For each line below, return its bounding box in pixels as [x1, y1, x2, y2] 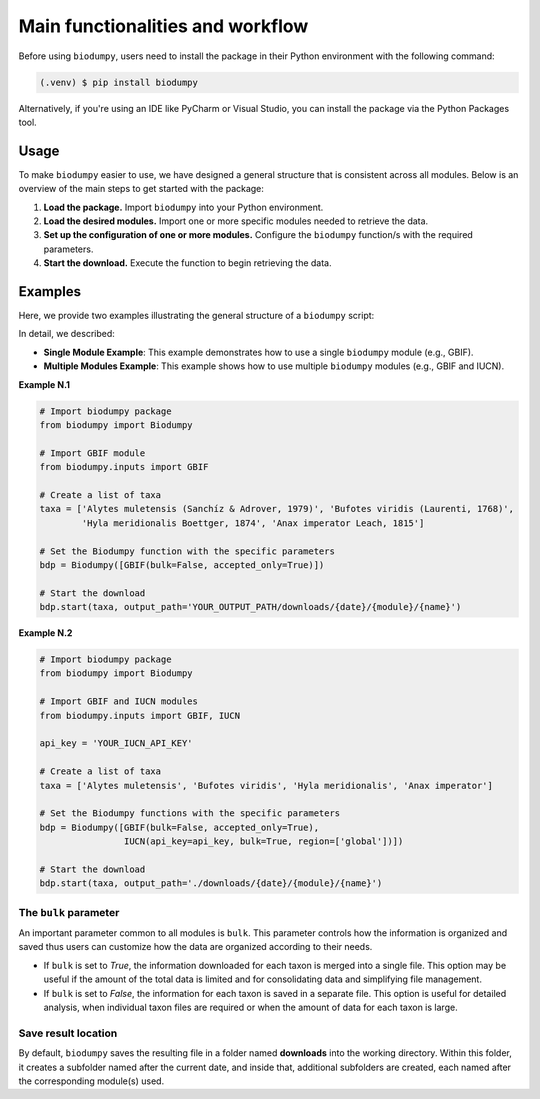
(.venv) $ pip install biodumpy [39, 76, 199, 88]
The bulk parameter [18, 905, 120, 919]
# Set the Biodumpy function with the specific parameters [39, 545, 335, 557]
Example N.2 [18, 627, 73, 639]
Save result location [18, 1026, 118, 1040]
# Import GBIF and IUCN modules [39, 696, 199, 707]
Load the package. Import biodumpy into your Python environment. [43, 201, 324, 213]
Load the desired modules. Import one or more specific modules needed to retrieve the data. [43, 215, 429, 227]
